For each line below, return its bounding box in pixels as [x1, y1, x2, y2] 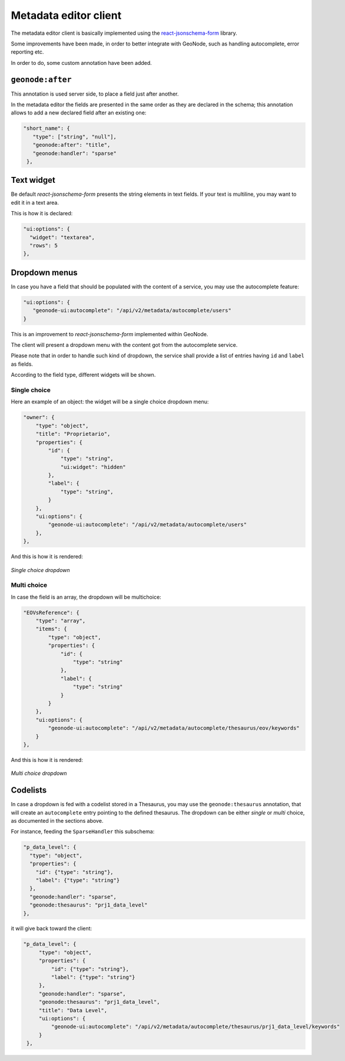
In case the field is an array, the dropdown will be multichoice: [11, 593, 161, 600]
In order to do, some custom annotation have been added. [11, 59, 152, 66]
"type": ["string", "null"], [32, 133, 117, 140]
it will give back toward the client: [11, 925, 92, 932]
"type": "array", [35, 617, 86, 625]
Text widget [11, 175, 55, 185]
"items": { [35, 626, 67, 632]
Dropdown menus [11, 267, 78, 277]
